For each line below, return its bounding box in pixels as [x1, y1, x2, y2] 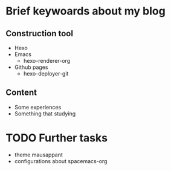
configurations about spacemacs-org [14, 157, 108, 164]
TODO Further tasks [5, 131, 108, 144]
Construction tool [5, 28, 74, 39]
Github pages [14, 63, 48, 71]
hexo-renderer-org [23, 57, 71, 64]
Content [5, 88, 37, 98]
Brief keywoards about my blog [5, 4, 166, 18]
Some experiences [14, 103, 62, 111]
